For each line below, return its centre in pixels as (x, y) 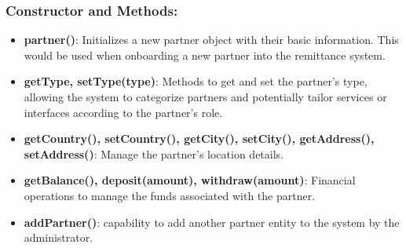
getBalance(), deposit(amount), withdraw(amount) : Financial (190, 180)
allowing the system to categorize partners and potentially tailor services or (205, 97)
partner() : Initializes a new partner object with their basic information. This (211, 40)
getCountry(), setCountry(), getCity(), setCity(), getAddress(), (199, 139)
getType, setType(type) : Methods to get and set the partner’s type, (196, 81)
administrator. (59, 237)
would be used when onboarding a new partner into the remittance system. (205, 55)
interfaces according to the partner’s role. (123, 112)
